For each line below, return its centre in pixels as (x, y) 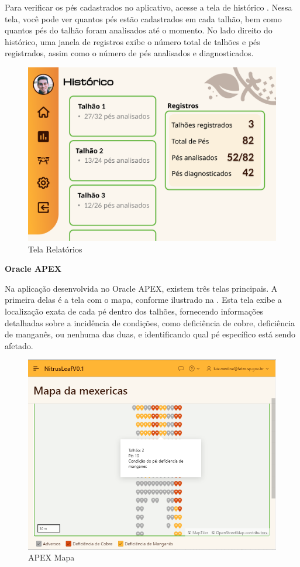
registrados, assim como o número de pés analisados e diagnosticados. (129, 53)
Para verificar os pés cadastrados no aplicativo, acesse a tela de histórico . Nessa (149, 7)
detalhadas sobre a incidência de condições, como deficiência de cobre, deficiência (150, 322)
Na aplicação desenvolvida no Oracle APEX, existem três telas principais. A (141, 288)
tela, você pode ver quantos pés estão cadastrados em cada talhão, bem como (143, 18)
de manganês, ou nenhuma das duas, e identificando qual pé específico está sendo (150, 334)
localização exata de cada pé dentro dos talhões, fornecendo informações (134, 311)
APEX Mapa (51, 557)
